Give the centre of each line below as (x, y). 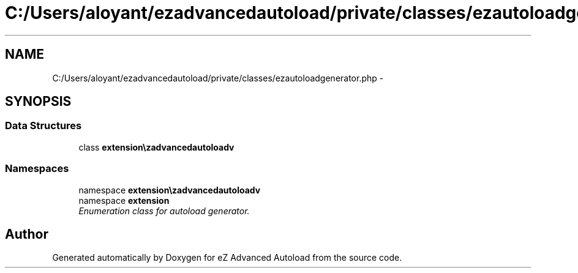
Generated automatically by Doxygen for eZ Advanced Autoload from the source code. (227, 258)
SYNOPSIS (38, 102)
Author (27, 234)
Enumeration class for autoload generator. (164, 211)
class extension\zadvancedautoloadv (156, 147)
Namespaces (37, 169)
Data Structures (43, 126)
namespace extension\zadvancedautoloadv (170, 190)
